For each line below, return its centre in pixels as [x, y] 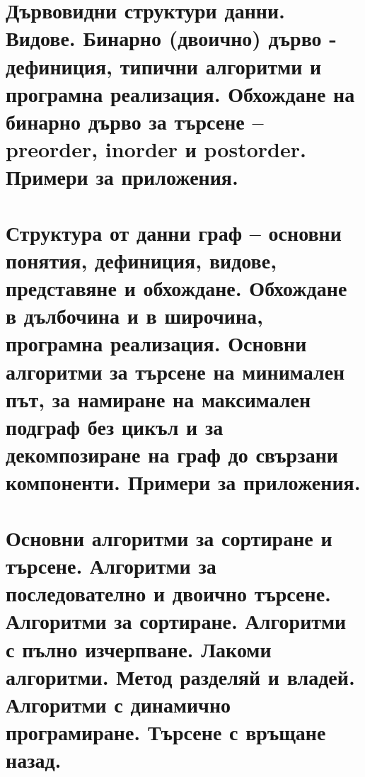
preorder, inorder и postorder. [156, 149]
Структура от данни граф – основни [174, 232]
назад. [34, 760]
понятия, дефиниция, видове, [141, 260]
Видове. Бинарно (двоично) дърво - [172, 38]
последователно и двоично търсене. [169, 593]
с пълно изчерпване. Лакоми [139, 648]
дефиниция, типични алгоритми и [164, 66]
